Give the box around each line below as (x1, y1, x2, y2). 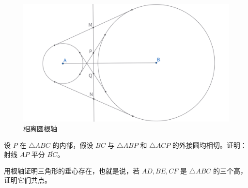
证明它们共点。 (4, 175, 51, 185)
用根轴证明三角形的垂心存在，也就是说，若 (4, 165, 139, 175)
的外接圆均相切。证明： (172, 140, 247, 150)
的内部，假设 (52, 140, 93, 150)
